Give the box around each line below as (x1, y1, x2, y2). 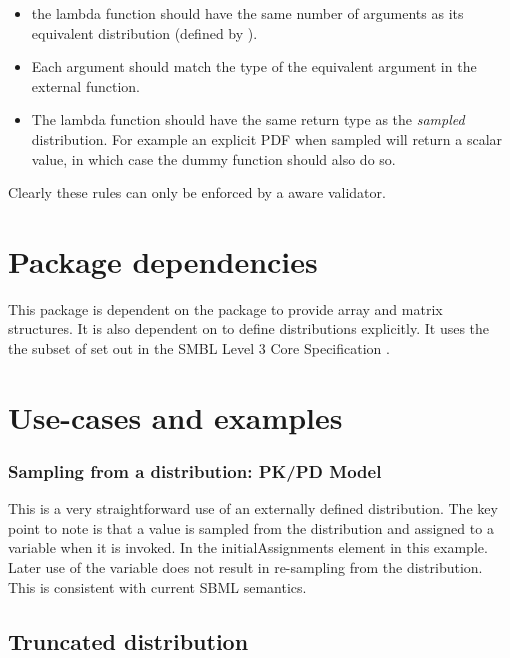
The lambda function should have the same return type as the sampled (31, 109, 465, 130)
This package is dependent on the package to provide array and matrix (8, 298, 443, 319)
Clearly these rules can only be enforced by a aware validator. (8, 182, 386, 203)
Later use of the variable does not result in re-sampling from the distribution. (8, 557, 483, 578)
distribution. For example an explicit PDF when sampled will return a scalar (31, 128, 503, 149)
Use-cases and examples (8, 396, 343, 437)
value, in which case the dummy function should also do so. (31, 148, 396, 169)
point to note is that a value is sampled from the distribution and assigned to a (8, 517, 494, 538)
